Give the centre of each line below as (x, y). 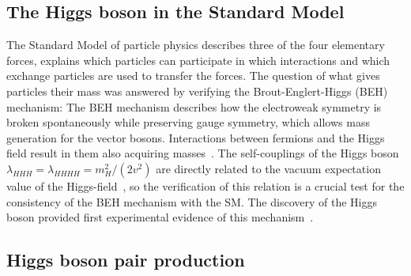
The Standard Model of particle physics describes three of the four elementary (196, 45)
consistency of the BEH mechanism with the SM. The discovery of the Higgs (192, 201)
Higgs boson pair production (126, 260)
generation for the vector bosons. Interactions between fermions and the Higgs (196, 137)
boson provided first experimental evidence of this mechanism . (160, 217)
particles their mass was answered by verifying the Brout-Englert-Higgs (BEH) (197, 91)
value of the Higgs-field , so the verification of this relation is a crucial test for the (205, 185)
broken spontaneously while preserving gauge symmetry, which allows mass (188, 122)
